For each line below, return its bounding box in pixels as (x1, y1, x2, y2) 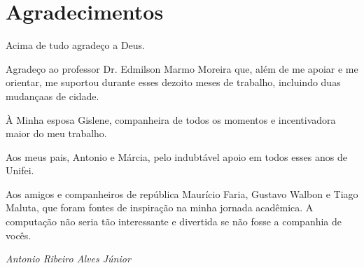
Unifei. (6, 163, 34, 178)
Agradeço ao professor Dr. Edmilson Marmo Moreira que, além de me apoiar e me (6, 61, 358, 76)
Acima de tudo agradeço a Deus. (6, 38, 146, 52)
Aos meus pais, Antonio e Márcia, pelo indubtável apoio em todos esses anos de (6, 149, 347, 164)
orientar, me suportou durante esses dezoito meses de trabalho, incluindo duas (6, 75, 341, 90)
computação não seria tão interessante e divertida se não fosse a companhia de (6, 214, 342, 229)
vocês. (6, 227, 31, 242)
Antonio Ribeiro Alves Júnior (6, 251, 131, 266)
